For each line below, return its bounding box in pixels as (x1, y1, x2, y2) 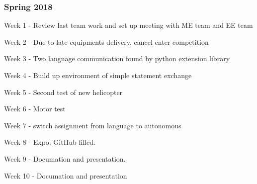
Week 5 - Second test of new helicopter (4, 87, 123, 97)
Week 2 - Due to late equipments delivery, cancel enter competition (4, 36, 209, 47)
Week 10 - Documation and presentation (4, 170, 127, 181)
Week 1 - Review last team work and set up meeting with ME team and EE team (4, 20, 253, 30)
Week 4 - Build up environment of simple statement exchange (4, 70, 192, 80)
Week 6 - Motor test (4, 103, 66, 114)
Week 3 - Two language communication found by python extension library (4, 53, 230, 64)
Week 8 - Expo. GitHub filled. (4, 137, 95, 147)
